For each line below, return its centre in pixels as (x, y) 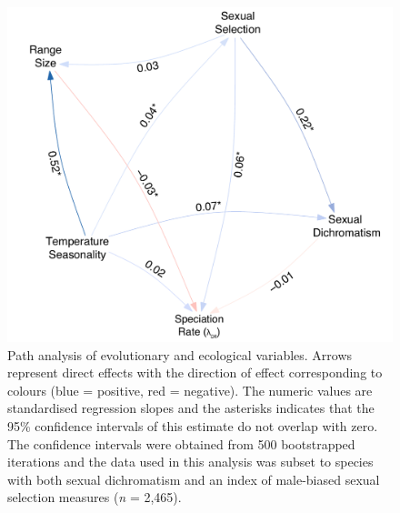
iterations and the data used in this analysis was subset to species (190, 462)
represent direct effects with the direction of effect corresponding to (195, 372)
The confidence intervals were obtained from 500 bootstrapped (181, 443)
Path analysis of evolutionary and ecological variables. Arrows (180, 354)
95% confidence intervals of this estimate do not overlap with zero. (193, 426)
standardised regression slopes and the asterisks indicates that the (191, 408)
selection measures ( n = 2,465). (95, 497)
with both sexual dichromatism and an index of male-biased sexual (194, 479)
